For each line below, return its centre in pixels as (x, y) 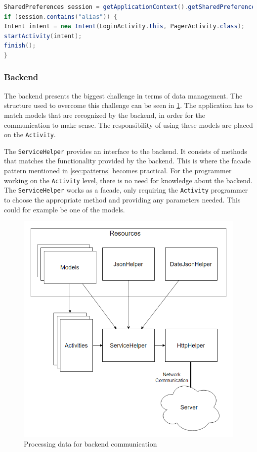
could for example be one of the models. (64, 209)
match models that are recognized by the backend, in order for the (105, 115)
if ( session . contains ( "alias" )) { (61, 17)
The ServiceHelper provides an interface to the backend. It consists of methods (126, 151)
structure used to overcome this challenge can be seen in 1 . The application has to (128, 105)
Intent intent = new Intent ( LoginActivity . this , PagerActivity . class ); (124, 26)
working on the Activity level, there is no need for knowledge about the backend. (128, 180)
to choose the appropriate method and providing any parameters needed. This (122, 199)
